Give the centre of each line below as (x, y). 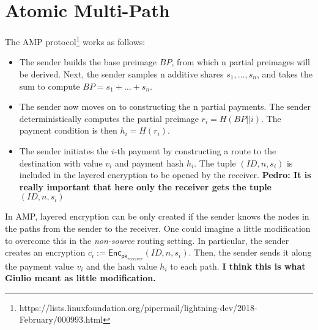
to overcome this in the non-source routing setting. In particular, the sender (147, 240)
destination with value (61, 163)
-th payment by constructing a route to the (195, 150)
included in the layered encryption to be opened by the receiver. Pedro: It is (165, 175)
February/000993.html (61, 319)
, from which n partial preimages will (241, 62)
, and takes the (284, 74)
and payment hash (149, 163)
